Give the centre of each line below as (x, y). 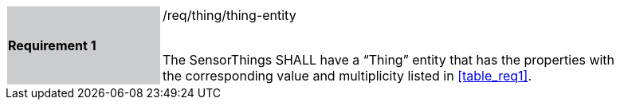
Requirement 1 (52, 45)
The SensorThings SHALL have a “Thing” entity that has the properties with (389, 60)
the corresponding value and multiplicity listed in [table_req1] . (347, 76)
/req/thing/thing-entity (230, 15)
